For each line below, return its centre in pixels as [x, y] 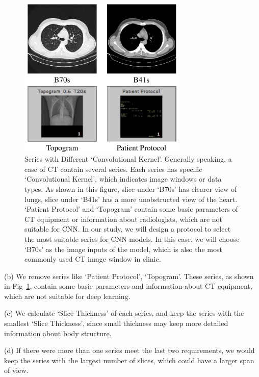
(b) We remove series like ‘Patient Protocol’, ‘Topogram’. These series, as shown [129, 276]
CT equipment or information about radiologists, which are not [124, 219]
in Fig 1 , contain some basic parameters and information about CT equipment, [128, 286]
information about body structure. [58, 333]
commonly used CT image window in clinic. [93, 259]
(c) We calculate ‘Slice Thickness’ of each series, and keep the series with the [124, 313]
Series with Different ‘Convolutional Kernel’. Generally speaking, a [128, 159]
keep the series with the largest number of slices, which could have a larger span [129, 360]
